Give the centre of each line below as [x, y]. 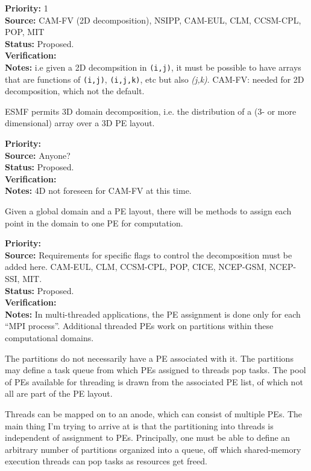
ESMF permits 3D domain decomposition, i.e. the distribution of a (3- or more [151, 111]
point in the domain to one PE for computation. [94, 223]
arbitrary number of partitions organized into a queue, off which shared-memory [153, 449]
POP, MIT [25, 32]
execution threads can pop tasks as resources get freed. [106, 461]
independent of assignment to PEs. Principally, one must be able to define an [148, 437]
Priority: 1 [27, 8]
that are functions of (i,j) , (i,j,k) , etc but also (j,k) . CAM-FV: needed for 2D [155, 79]
